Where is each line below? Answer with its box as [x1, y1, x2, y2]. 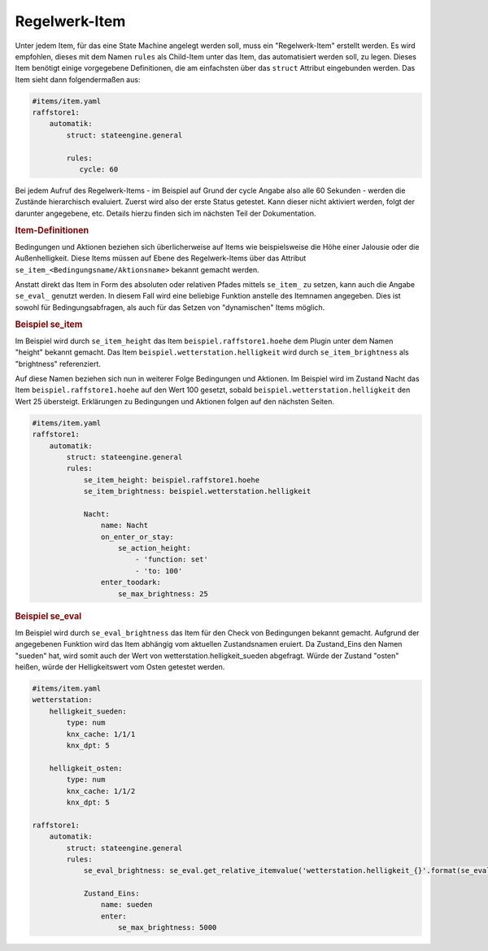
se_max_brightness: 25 [118, 589, 209, 598]
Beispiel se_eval [15, 610, 81, 622]
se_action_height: [118, 543, 191, 553]
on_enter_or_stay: [100, 532, 174, 541]
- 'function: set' [134, 555, 209, 565]
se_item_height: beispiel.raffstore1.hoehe [83, 475, 260, 484]
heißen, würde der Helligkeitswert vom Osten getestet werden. [15, 662, 225, 672]
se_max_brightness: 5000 [118, 923, 217, 932]
